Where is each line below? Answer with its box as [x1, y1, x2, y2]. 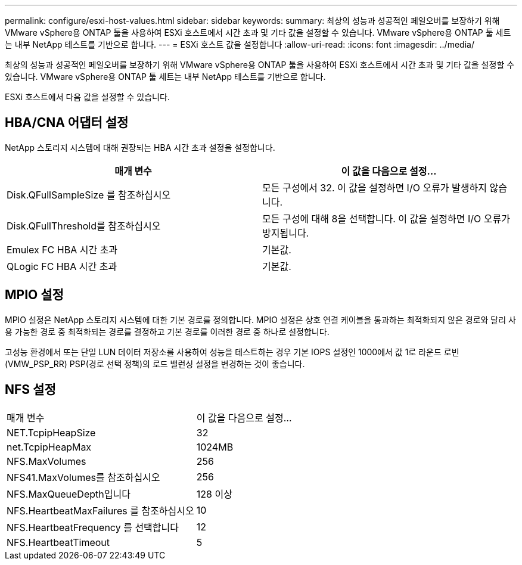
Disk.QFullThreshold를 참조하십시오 [7, 219, 161, 232]
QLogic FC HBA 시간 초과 [7, 260, 117, 272]
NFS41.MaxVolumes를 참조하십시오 [7, 471, 160, 483]
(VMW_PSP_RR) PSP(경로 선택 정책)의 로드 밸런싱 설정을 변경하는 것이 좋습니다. [5, 358, 305, 369]
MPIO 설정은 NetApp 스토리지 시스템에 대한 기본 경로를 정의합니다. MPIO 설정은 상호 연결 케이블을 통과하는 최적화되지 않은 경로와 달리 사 [5, 314, 516, 325]
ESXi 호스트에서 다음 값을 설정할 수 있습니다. [5, 92, 170, 102]
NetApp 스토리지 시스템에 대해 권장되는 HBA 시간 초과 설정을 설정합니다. [5, 142, 275, 153]
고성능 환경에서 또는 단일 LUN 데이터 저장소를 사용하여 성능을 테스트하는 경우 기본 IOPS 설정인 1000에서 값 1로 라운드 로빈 [5, 346, 459, 357]
